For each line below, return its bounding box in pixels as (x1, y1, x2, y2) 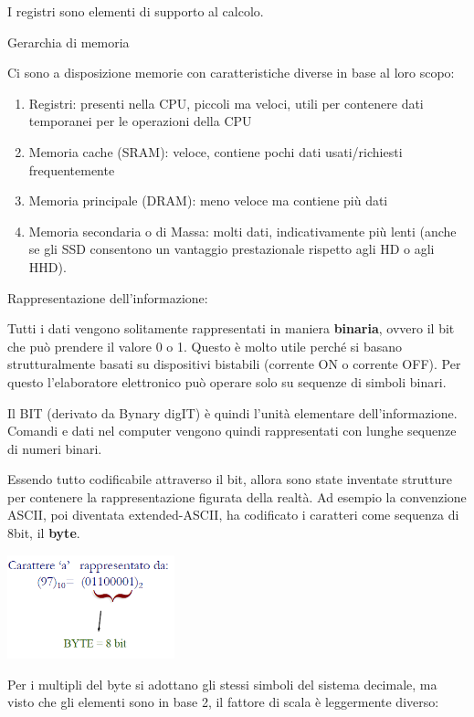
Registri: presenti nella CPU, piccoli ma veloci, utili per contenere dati (28, 93, 424, 112)
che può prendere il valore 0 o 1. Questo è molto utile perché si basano (7, 336, 403, 355)
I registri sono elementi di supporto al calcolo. (7, 2, 264, 20)
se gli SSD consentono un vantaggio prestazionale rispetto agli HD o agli (28, 239, 435, 258)
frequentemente (28, 160, 115, 179)
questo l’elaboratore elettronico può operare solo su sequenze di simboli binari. (7, 372, 447, 391)
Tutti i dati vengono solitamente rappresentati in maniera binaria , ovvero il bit (7, 319, 455, 338)
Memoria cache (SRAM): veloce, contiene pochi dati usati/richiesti (28, 142, 403, 161)
